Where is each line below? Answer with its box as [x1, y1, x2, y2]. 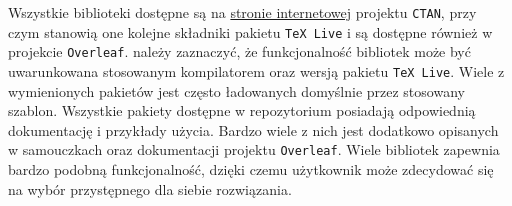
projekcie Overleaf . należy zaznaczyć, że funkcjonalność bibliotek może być [8, 41, 471, 62]
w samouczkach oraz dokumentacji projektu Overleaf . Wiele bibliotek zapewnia [8, 139, 500, 160]
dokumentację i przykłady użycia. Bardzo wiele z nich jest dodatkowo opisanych [8, 119, 499, 140]
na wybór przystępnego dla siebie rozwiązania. [8, 178, 292, 199]
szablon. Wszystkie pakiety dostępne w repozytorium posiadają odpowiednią [8, 100, 476, 121]
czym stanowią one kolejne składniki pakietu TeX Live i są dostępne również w [8, 21, 493, 42]
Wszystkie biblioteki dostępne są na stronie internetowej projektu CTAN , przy [8, 2, 477, 22]
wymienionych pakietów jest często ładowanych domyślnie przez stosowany [8, 80, 465, 101]
